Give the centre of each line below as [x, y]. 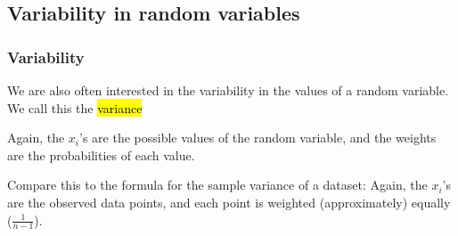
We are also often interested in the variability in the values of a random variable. [228, 90]
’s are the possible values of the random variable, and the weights [258, 138]
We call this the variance [75, 107]
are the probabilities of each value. [101, 155]
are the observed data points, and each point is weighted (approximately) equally [229, 202]
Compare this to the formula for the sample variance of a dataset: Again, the [217, 185]
